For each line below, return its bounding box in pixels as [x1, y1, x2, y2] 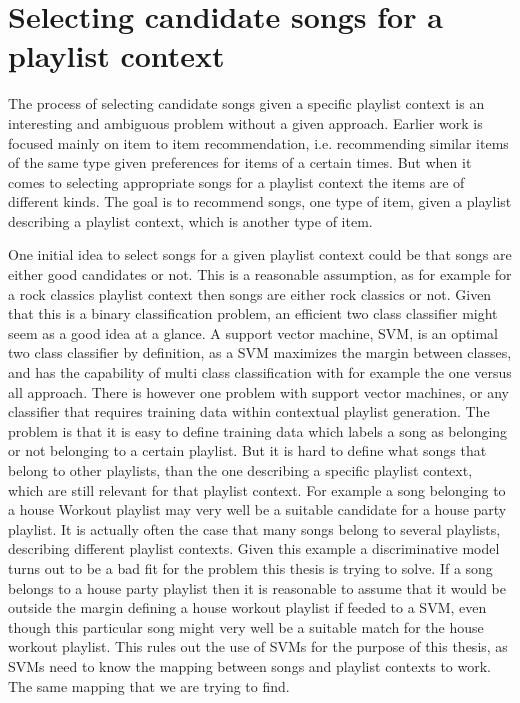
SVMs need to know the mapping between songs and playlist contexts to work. [8, 655, 492, 676]
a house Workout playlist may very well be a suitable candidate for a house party [8, 499, 507, 520]
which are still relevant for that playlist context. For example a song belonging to [8, 479, 506, 500]
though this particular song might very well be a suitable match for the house [8, 616, 484, 637]
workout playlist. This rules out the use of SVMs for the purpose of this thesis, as [8, 636, 508, 657]
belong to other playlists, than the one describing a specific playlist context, [8, 460, 473, 480]
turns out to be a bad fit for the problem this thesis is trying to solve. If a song [8, 557, 493, 578]
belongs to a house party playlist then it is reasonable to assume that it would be [8, 577, 506, 598]
